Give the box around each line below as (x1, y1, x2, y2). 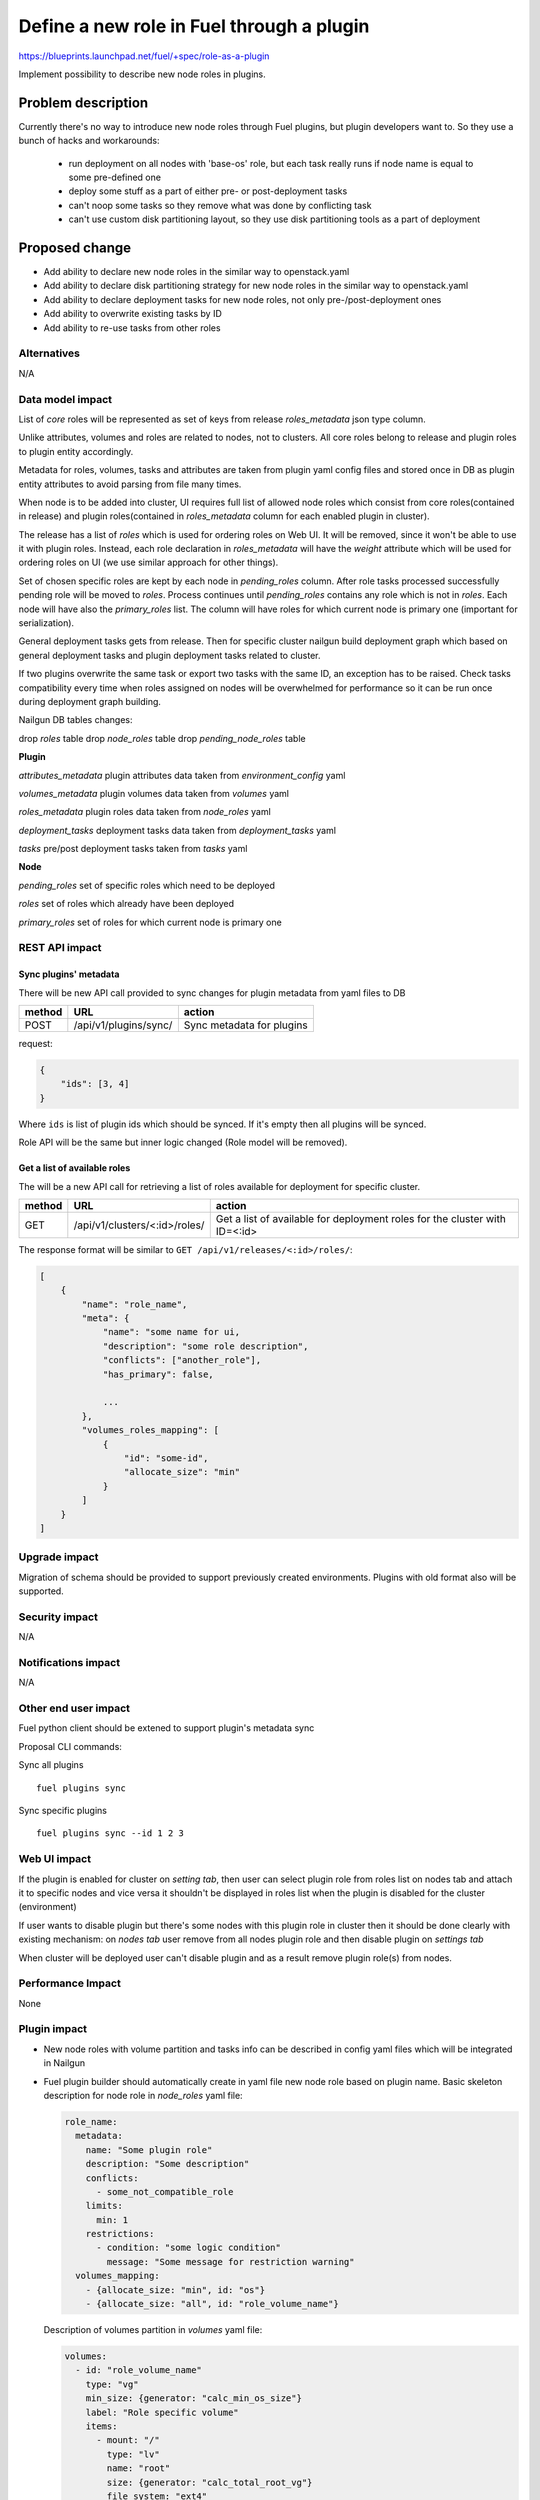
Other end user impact (18, 1701, 130, 1715)
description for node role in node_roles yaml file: (43, 2089, 244, 2101)
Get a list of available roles (18, 1162, 131, 1174)
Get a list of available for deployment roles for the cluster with (215, 1211, 507, 1225)
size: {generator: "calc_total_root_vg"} (106, 2476, 313, 2488)
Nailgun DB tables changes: (18, 714, 134, 726)
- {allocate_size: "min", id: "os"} (85, 2284, 265, 2295)
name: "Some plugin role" (85, 2144, 213, 2155)
